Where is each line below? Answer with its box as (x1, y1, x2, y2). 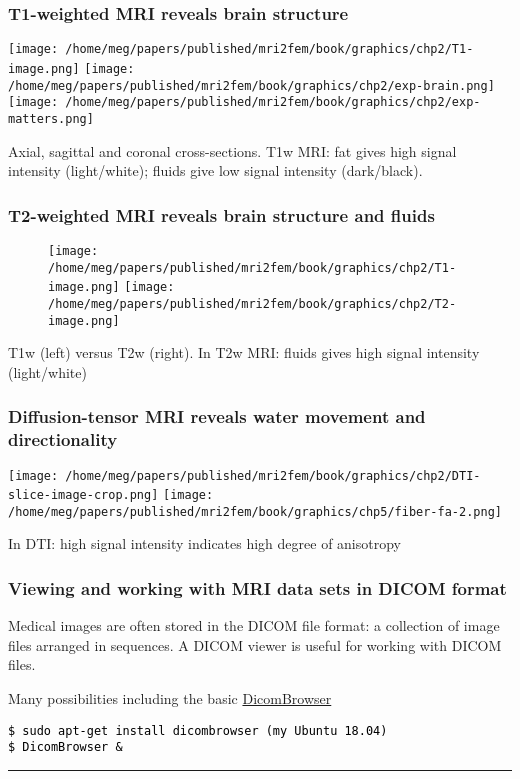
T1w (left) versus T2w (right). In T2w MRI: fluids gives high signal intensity (8, 342, 480, 363)
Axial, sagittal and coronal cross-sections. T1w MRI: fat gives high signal (8, 140, 457, 161)
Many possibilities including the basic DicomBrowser (8, 688, 332, 709)
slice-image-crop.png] (8, 488, 159, 503)
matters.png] (8, 111, 94, 126)
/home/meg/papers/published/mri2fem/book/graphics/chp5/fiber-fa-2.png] (8, 504, 502, 519)
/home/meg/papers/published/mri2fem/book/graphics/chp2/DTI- (65, 468, 481, 483)
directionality (8, 427, 118, 452)
